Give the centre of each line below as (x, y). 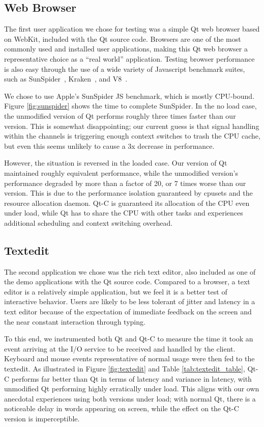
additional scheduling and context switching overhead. (89, 222)
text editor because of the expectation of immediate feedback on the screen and (128, 312)
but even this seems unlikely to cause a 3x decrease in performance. (109, 145)
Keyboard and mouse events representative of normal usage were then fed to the (129, 358)
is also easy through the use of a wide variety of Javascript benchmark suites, (125, 69)
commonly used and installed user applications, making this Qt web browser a (126, 49)
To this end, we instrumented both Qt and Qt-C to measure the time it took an (129, 339)
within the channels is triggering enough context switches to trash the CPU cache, (132, 136)
